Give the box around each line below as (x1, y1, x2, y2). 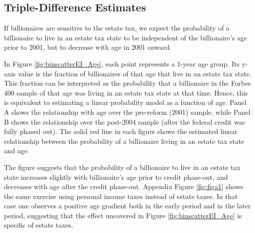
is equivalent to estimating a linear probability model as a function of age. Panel (4, 97, 247, 107)
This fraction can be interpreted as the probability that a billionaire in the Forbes (4, 78, 251, 88)
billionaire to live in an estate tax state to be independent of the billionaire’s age (4, 32, 247, 42)
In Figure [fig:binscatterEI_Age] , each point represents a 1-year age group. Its (4, 58, 240, 68)
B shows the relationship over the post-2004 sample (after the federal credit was (4, 116, 245, 127)
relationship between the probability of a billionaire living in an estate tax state (4, 135, 245, 146)
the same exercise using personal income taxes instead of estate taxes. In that (4, 191, 238, 201)
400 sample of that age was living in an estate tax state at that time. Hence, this (4, 87, 248, 98)
